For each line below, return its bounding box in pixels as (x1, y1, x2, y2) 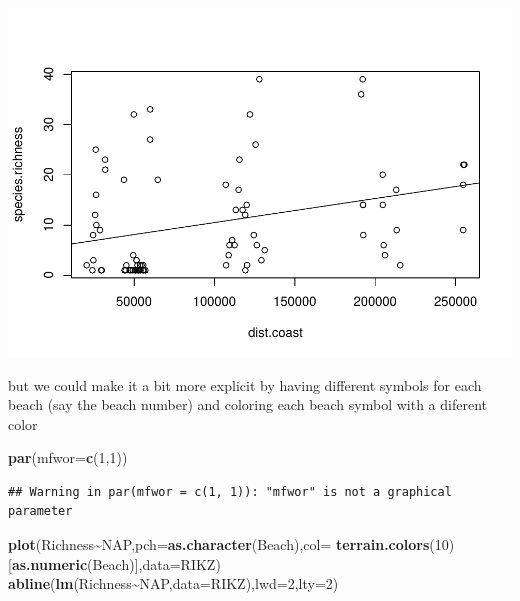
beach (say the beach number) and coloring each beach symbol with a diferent (8, 394, 487, 415)
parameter (8, 504, 73, 519)
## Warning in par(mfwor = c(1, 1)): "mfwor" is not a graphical (8, 484, 452, 499)
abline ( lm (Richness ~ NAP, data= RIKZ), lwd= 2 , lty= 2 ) (8, 573, 339, 594)
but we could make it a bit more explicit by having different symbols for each (8, 374, 482, 395)
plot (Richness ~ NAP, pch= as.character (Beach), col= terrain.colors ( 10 (8, 534, 449, 555)
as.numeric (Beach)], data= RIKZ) (11, 553, 221, 574)
